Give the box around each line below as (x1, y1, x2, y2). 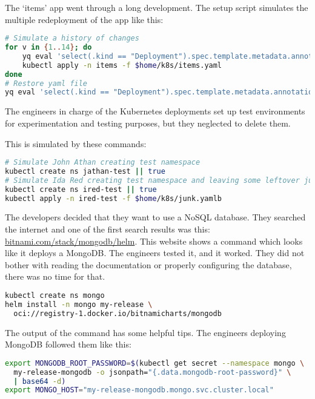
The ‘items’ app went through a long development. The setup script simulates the (5, 1, 308, 13)
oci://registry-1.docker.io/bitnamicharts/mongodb (13, 309, 222, 318)
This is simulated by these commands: (5, 137, 147, 150)
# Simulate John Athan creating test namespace (5, 158, 201, 167)
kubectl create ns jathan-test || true (5, 167, 165, 176)
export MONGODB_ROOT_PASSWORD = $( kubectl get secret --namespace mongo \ (5, 358, 305, 368)
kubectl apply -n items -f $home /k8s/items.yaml (22, 61, 222, 70)
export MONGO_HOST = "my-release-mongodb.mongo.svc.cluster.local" (5, 386, 274, 395)
